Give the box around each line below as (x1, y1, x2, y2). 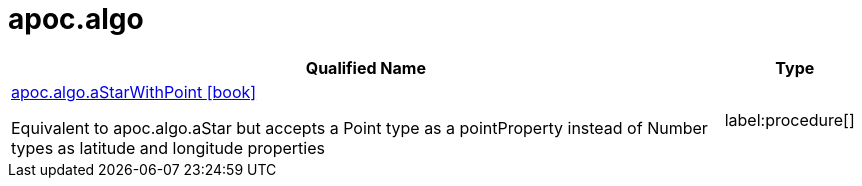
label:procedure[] (724, 109, 855, 130)
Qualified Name (305, 57, 426, 78)
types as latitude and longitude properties (11, 137, 325, 158)
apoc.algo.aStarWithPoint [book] (11, 81, 257, 102)
